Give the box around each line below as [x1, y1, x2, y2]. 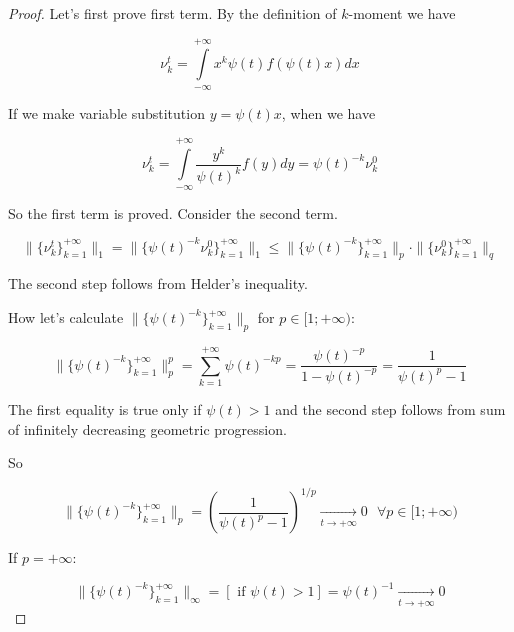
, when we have [281, 102, 376, 123]
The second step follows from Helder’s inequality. [8, 273, 308, 294]
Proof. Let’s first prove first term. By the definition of [8, 3, 337, 23]
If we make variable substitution [8, 102, 205, 123]
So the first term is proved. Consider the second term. [8, 202, 338, 223]
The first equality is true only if [8, 398, 202, 419]
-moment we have [348, 3, 456, 23]
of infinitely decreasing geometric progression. [8, 418, 287, 439]
